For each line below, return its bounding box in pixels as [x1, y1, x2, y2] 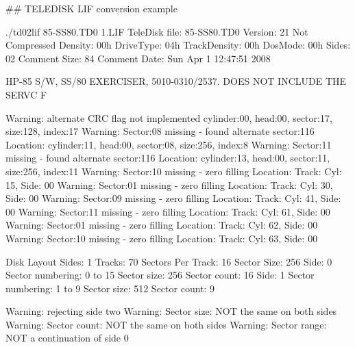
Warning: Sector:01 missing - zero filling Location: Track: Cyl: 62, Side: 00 [5, 218, 318, 232]
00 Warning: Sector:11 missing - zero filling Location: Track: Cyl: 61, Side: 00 [5, 204, 330, 218]
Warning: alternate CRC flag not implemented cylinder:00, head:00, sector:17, [5, 110, 332, 125]
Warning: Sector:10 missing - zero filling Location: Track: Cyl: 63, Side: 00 [5, 231, 318, 245]
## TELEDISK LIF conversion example [5, 1, 177, 15]
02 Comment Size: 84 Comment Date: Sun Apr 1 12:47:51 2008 [5, 51, 271, 65]
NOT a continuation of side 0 [5, 331, 129, 345]
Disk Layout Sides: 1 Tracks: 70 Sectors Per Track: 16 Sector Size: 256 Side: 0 [5, 254, 332, 268]
